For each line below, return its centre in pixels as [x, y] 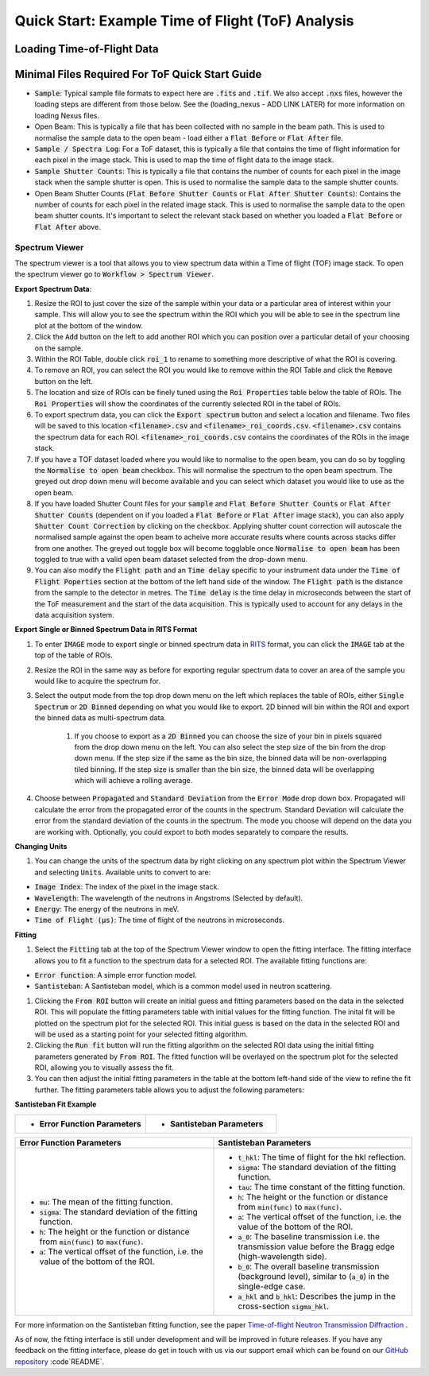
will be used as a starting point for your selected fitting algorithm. [141, 1034]
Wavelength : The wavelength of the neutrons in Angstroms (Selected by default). [169, 897]
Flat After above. [68, 227]
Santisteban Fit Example [56, 1104]
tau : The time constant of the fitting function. [321, 1187]
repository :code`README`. [60, 1361]
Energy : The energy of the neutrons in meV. [107, 909]
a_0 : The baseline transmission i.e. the [309, 1236]
